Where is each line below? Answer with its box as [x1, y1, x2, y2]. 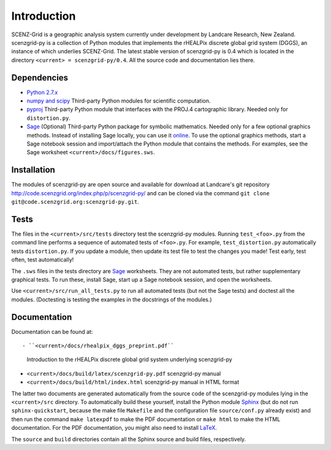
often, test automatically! [11, 256, 74, 263]
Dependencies [11, 72, 69, 83]
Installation [11, 165, 55, 175]
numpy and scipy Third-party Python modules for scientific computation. [26, 97, 211, 104]
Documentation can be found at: [11, 328, 93, 335]
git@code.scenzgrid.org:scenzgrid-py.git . [11, 198, 139, 206]
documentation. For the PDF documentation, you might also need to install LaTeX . [11, 424, 218, 432]
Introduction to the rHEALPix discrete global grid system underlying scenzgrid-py [26, 356, 232, 363]
